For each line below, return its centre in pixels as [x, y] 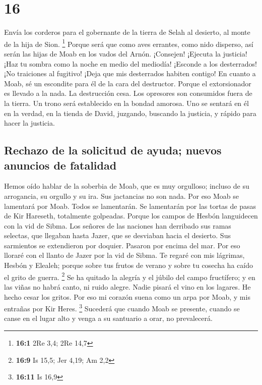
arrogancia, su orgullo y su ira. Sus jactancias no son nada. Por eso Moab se [122, 196]
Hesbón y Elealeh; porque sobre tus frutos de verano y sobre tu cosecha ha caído [128, 265]
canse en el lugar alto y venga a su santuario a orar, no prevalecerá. [108, 318]
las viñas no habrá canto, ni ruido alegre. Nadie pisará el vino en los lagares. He [127, 286]
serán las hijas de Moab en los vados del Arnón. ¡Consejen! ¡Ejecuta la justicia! [126, 53]
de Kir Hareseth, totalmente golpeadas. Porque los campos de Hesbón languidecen [131, 216]
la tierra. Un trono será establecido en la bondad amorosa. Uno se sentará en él [126, 103]
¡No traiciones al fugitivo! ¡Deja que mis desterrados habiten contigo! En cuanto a [130, 73]
